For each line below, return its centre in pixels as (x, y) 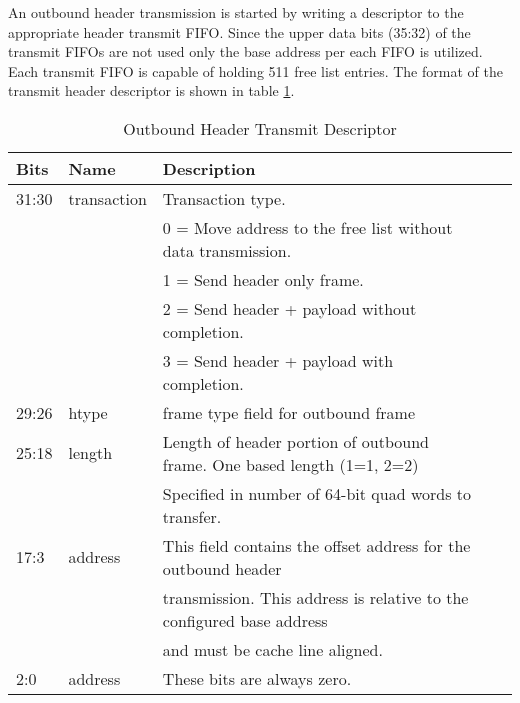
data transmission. (227, 250)
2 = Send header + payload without (289, 308)
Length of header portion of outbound (295, 441)
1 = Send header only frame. (263, 279)
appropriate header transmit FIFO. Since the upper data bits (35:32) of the (239, 31)
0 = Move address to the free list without (307, 227)
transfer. (192, 516)
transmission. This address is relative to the (315, 597)
